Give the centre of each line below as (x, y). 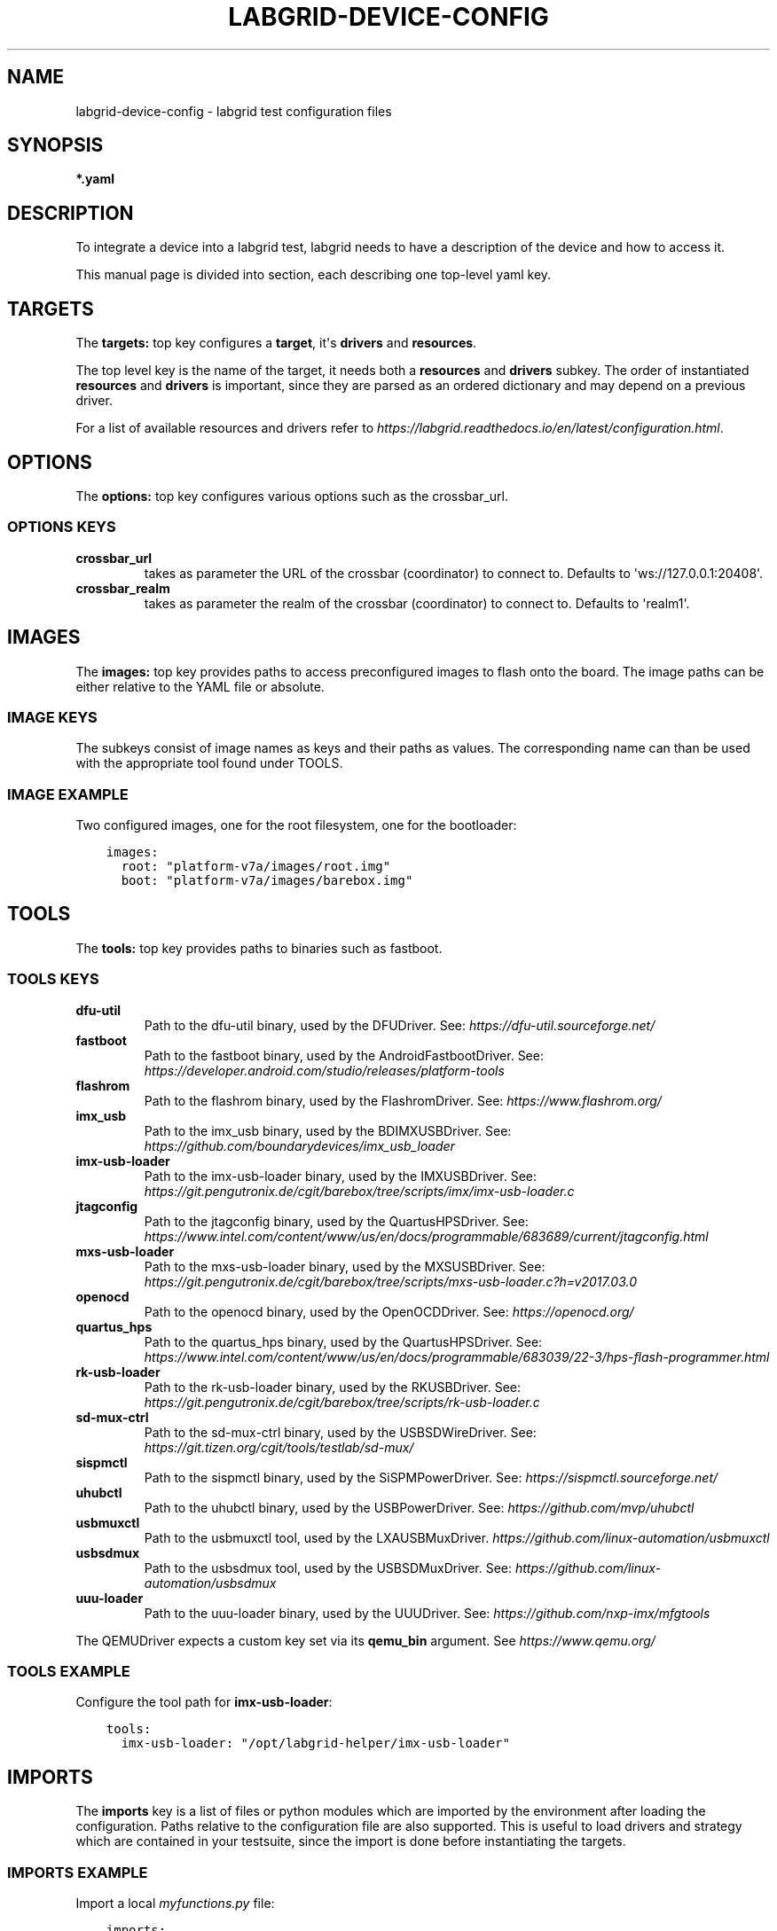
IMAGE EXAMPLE (68, 794)
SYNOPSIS (55, 145)
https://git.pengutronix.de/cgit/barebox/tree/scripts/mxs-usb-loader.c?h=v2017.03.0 (391, 1281)
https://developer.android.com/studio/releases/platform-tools (324, 1070)
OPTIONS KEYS (62, 527)
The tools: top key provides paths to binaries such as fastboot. (259, 948)
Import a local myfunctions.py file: (175, 1903)
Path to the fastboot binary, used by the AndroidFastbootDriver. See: (344, 1055)
